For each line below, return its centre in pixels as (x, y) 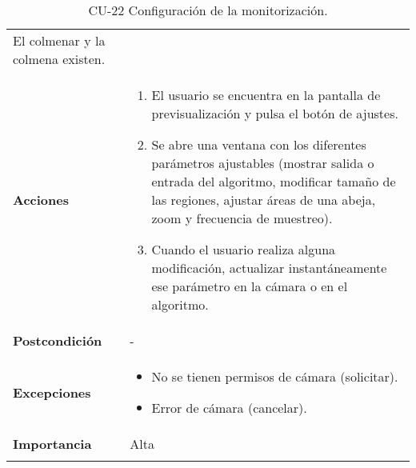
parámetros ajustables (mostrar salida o (263, 163)
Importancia (52, 444)
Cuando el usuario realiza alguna (244, 249)
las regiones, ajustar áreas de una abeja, (264, 200)
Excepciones (52, 392)
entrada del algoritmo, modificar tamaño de (274, 181)
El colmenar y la (59, 40)
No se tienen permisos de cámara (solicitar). (275, 376)
